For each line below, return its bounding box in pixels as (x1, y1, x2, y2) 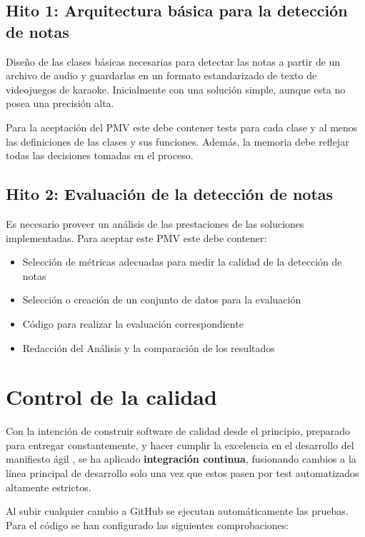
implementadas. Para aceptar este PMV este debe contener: (6, 230, 267, 245)
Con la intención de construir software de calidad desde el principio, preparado (6, 423, 350, 438)
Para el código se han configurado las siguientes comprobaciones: (6, 517, 289, 532)
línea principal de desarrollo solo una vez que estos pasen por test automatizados (6, 466, 359, 481)
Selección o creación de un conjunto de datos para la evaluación (22, 292, 301, 307)
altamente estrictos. (6, 479, 91, 494)
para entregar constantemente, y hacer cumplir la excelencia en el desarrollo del (6, 437, 354, 452)
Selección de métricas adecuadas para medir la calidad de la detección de (22, 254, 342, 269)
